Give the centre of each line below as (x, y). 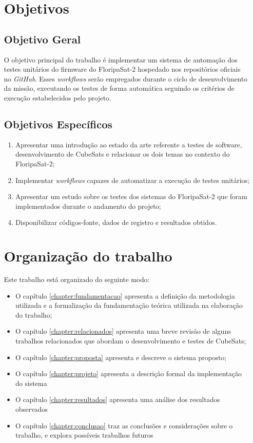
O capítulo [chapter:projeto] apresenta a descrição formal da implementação (128, 373)
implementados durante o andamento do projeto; (88, 206)
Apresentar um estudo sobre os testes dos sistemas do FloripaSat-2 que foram (131, 196)
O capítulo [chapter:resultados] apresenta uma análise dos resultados (117, 399)
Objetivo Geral (42, 39)
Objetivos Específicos (58, 124)
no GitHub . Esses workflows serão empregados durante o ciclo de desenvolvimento (126, 78)
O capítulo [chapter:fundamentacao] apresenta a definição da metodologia (125, 295)
